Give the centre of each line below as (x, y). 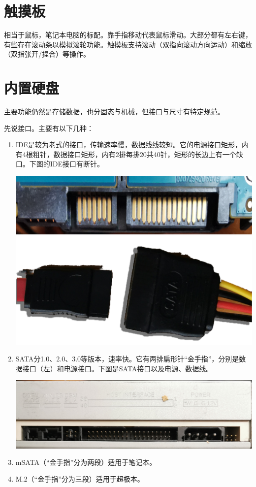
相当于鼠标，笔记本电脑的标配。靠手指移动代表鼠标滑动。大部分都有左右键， (128, 35)
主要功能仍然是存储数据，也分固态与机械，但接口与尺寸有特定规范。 (114, 112)
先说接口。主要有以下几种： (49, 128)
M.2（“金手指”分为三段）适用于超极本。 (80, 478)
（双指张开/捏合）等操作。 (47, 54)
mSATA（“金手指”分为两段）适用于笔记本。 (86, 462)
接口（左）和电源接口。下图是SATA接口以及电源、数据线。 (118, 368)
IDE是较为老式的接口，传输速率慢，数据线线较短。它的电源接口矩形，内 (132, 145)
